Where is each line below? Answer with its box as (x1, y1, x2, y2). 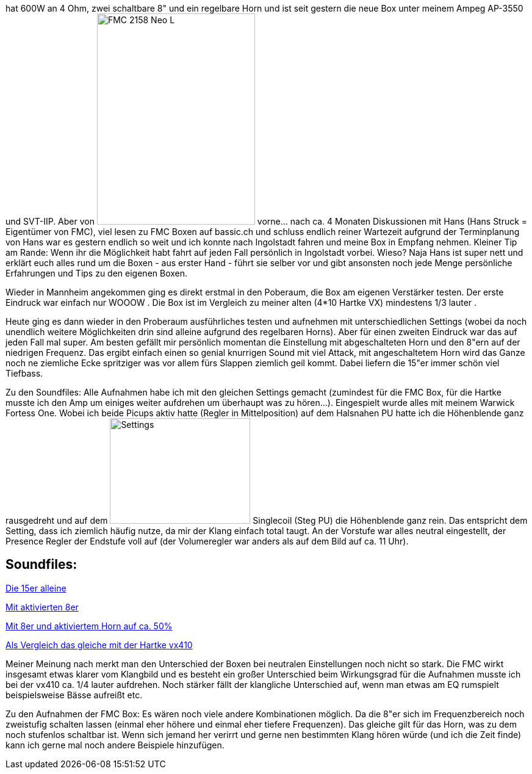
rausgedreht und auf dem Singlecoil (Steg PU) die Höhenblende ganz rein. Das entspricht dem (5, 515, 528, 526)
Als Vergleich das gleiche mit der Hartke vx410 (5, 639, 193, 650)
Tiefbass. (5, 368, 43, 378)
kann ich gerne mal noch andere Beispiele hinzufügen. (5, 739, 225, 750)
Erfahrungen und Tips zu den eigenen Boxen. (5, 268, 188, 278)
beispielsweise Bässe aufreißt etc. (5, 689, 143, 700)
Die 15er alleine (5, 582, 66, 593)
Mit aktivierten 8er (5, 601, 79, 612)
